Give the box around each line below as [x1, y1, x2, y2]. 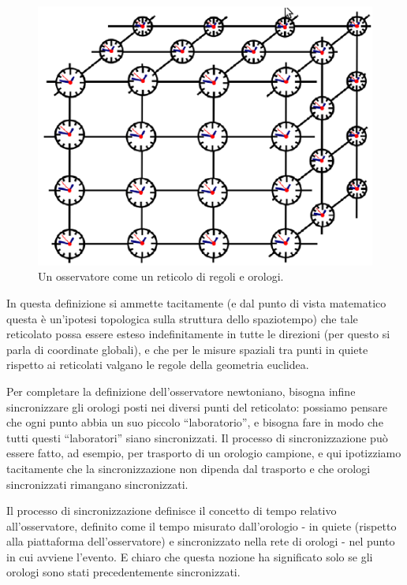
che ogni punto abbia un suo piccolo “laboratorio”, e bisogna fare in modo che [6, 414, 383, 430]
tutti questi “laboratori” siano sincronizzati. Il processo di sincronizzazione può [6, 429, 388, 445]
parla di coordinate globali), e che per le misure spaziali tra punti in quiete [6, 341, 368, 357]
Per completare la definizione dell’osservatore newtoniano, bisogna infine [6, 382, 356, 399]
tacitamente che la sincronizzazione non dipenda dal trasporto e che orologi [6, 460, 371, 476]
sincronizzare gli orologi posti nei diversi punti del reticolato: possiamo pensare [6, 398, 387, 415]
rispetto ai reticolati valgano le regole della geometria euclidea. [6, 356, 309, 373]
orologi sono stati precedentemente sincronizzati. [6, 564, 241, 580]
